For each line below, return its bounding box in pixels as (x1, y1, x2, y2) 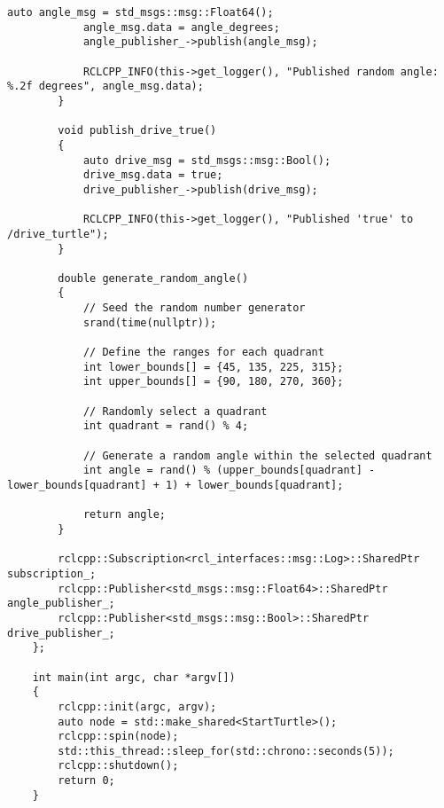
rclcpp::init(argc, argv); (58, 700, 217, 713)
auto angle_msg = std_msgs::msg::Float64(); (7, 6, 274, 19)
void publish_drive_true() (58, 124, 217, 137)
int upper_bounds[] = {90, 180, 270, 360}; (82, 375, 344, 388)
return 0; (58, 774, 115, 788)
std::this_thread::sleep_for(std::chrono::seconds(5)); (58, 744, 394, 757)
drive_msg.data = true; (82, 169, 223, 182)
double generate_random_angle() (58, 271, 249, 285)
